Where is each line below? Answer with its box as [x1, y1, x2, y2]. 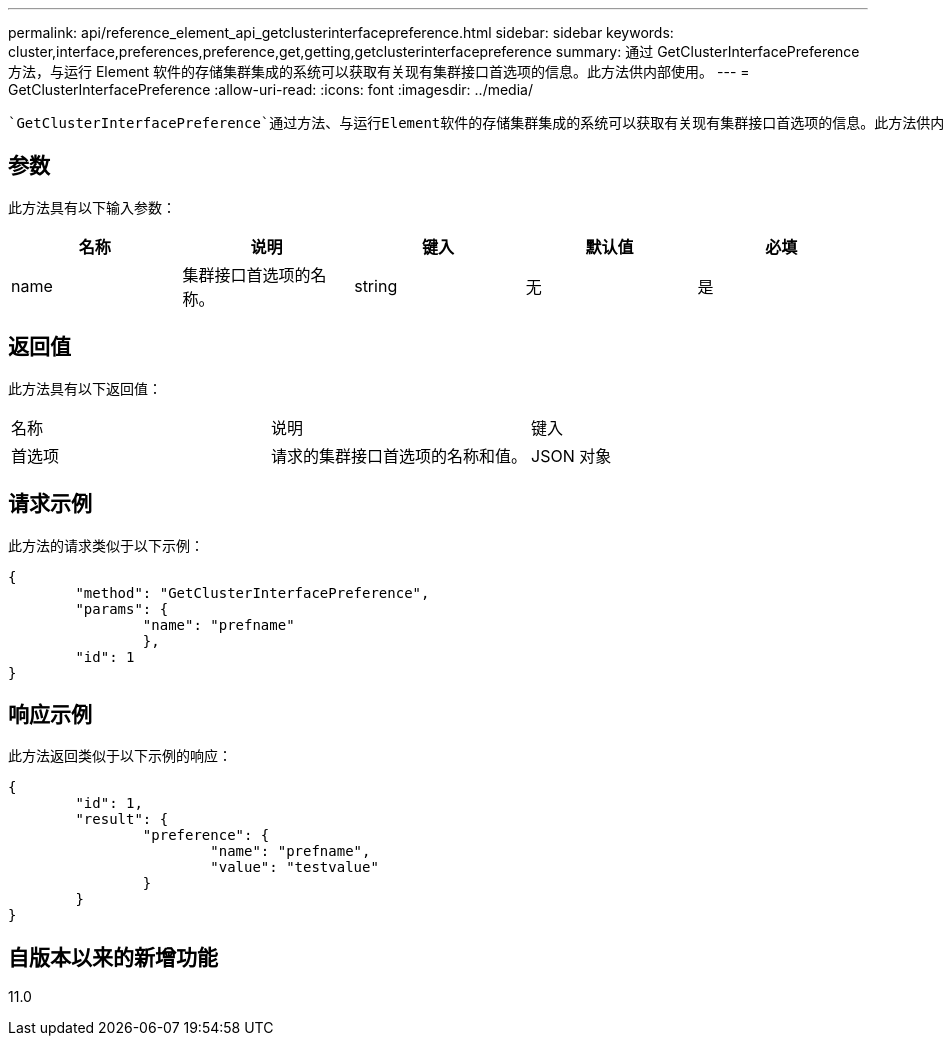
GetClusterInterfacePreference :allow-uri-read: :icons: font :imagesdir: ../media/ [8, 81, 533, 98]
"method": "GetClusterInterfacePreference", [75, 584, 430, 601]
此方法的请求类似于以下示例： [8, 536, 204, 554]
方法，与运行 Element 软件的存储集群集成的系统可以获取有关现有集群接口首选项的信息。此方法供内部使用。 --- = [8, 63, 750, 80]
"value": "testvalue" [210, 859, 379, 876]
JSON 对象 [531, 445, 612, 466]
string [354, 275, 398, 296]
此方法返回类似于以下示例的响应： [8, 747, 232, 765]
